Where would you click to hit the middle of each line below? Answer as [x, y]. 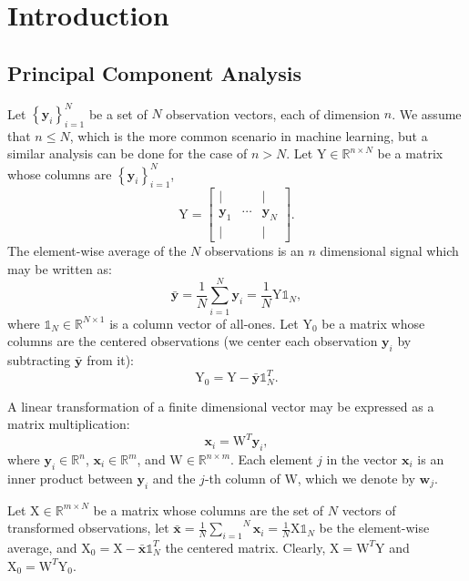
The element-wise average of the [97, 251]
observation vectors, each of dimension [273, 113]
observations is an [255, 251]
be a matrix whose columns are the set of [209, 510]
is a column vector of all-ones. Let [204, 323]
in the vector [362, 459]
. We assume [427, 113]
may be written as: [60, 268]
